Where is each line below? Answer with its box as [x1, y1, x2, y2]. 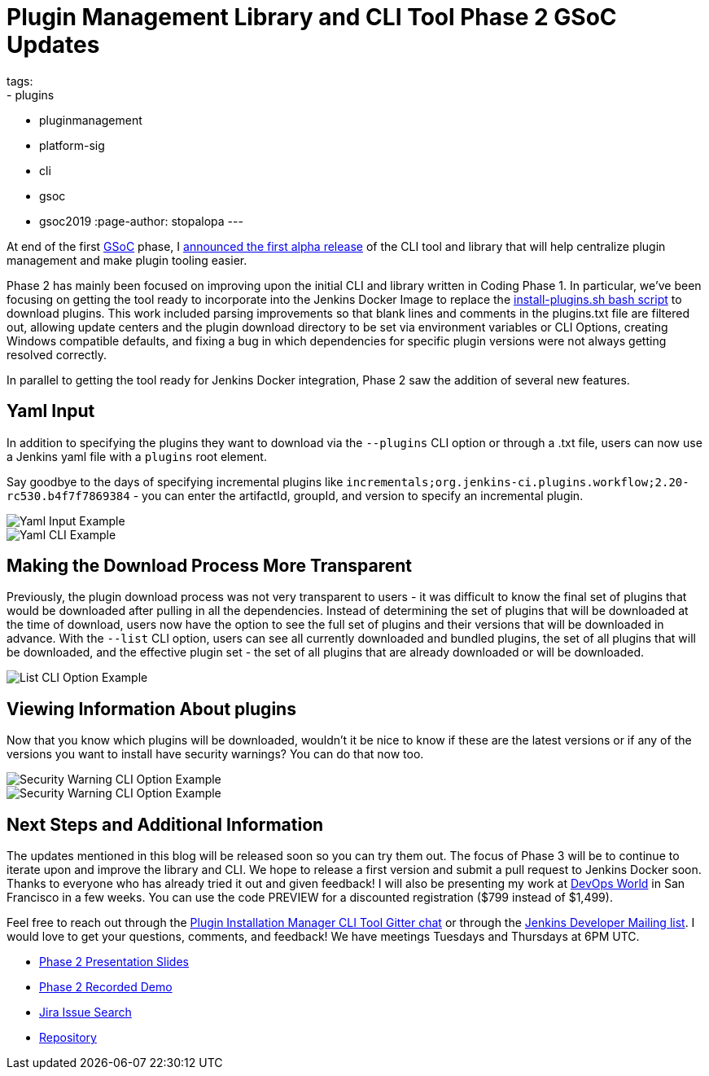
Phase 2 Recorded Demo [39, 980, 173, 995]
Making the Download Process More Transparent [7, 556, 413, 577]
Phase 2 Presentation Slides [39, 955, 189, 969]
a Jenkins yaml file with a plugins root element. [7, 449, 267, 463]
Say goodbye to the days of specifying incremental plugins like [7, 474, 344, 489]
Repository [39, 1030, 97, 1045]
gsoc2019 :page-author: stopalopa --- [39, 213, 243, 228]
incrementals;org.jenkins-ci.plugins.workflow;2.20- [346, 475, 689, 489]
